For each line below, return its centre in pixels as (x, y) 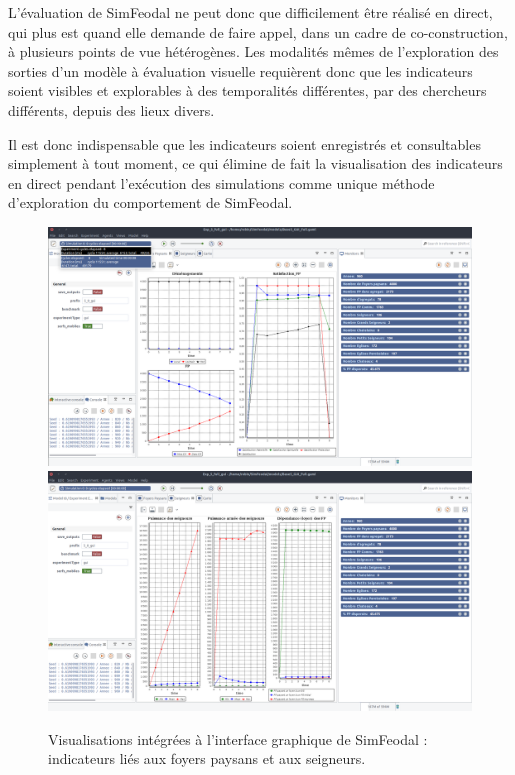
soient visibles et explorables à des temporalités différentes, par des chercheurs (247, 90)
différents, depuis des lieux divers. (111, 109)
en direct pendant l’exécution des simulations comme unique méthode (221, 182)
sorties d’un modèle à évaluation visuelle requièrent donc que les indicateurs (240, 70)
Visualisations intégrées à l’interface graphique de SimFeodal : (238, 738)
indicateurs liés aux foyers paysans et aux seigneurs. (207, 758)
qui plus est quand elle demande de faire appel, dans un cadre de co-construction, (258, 31)
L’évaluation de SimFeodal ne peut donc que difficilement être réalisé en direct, (250, 12)
